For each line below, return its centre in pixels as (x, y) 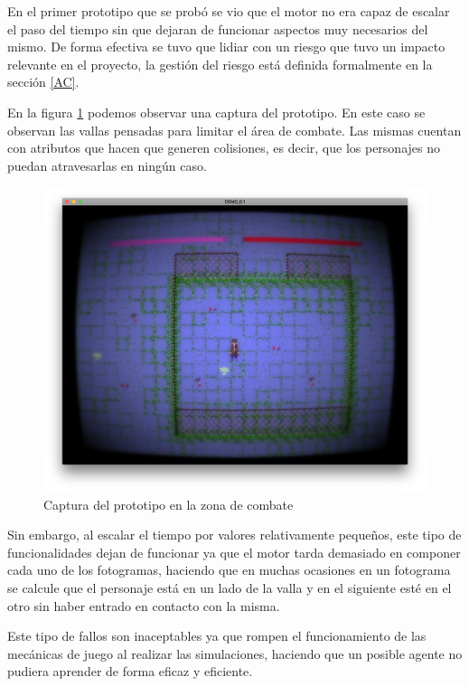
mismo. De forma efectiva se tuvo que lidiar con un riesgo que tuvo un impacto (226, 47)
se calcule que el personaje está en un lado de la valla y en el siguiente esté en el (230, 587)
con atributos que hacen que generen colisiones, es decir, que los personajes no (224, 148)
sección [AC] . (43, 82)
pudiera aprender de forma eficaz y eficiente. (130, 671)
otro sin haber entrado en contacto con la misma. (144, 605)
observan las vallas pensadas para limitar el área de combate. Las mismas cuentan (234, 130)
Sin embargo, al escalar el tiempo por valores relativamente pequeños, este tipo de (234, 535)
